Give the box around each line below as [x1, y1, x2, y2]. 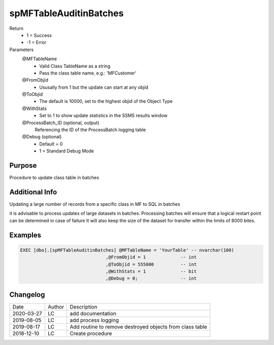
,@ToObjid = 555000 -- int [106, 261, 197, 267]
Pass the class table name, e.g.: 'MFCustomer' [39, 70, 137, 76]
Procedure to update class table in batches [9, 175, 99, 181]
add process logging [70, 317, 119, 324]
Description [70, 303, 97, 310]
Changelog [9, 290, 45, 299]
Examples [9, 231, 42, 239]
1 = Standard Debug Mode [39, 148, 94, 154]
